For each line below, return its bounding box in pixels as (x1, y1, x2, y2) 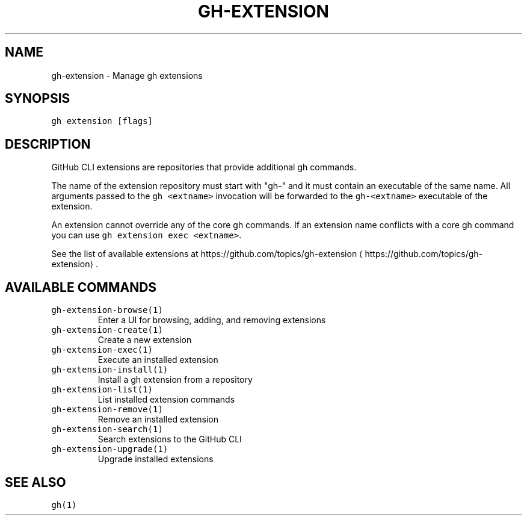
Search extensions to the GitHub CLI (97, 434, 242, 445)
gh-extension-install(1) (51, 365, 168, 375)
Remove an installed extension (97, 414, 219, 425)
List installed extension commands (97, 394, 235, 405)
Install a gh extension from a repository (97, 374, 253, 385)
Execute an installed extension (97, 354, 218, 365)
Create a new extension (97, 335, 192, 345)
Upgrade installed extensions (97, 454, 214, 465)
